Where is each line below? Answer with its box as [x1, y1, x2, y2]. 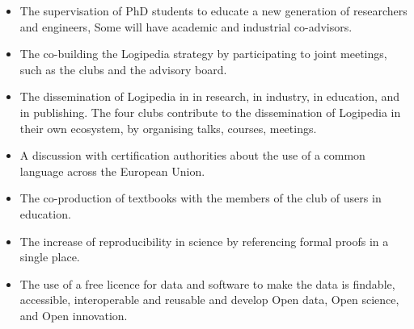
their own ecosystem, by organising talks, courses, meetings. [19, 119, 317, 136]
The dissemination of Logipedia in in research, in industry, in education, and [19, 88, 400, 105]
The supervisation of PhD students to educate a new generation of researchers [19, 2, 408, 19]
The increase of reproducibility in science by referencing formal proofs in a [19, 232, 389, 249]
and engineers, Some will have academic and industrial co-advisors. [19, 18, 353, 35]
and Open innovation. [19, 306, 128, 323]
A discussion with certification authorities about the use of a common [19, 147, 365, 164]
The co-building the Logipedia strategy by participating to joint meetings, [19, 45, 387, 62]
